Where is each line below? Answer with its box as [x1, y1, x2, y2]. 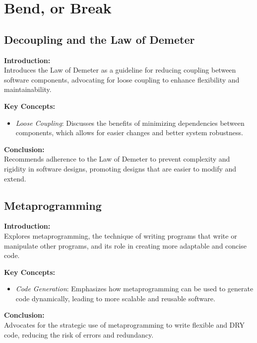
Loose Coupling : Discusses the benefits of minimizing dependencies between [15, 117, 245, 128]
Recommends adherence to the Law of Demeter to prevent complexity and [4, 154, 230, 164]
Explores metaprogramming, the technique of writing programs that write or [4, 230, 237, 241]
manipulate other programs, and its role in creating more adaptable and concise [4, 240, 247, 251]
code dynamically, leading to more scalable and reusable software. [15, 293, 215, 303]
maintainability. [4, 84, 52, 94]
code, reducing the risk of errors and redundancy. [4, 329, 154, 340]
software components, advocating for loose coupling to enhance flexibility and [4, 74, 240, 85]
